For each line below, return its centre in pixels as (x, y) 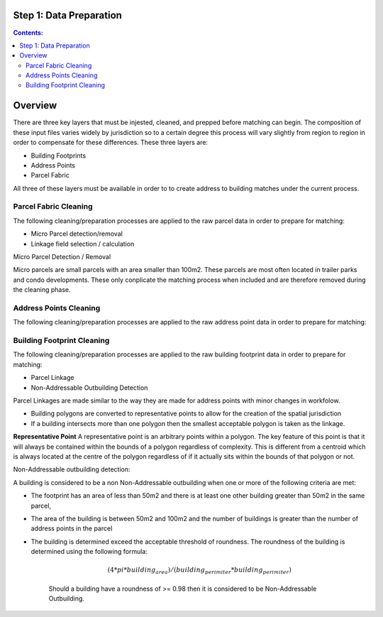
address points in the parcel (72, 528)
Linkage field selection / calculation (83, 244)
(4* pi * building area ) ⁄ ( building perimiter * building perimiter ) (200, 571)
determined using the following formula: (89, 552)
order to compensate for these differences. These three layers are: (111, 143)
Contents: (28, 33)
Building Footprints (59, 155)
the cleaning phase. (42, 290)
